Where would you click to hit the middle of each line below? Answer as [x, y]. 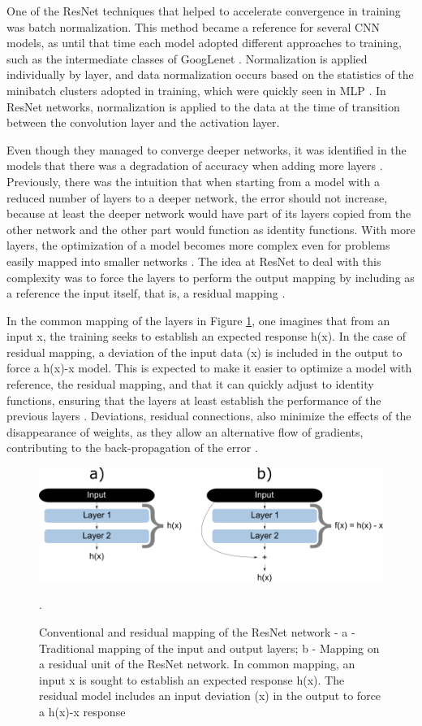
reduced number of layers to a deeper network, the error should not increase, [197, 197]
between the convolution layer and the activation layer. [143, 122]
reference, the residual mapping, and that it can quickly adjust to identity [190, 384]
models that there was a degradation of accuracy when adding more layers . [195, 165]
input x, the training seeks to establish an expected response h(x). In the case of [207, 336]
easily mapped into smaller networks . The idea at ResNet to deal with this [194, 261]
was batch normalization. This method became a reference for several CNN [194, 26]
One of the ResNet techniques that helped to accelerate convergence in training [204, 11]
